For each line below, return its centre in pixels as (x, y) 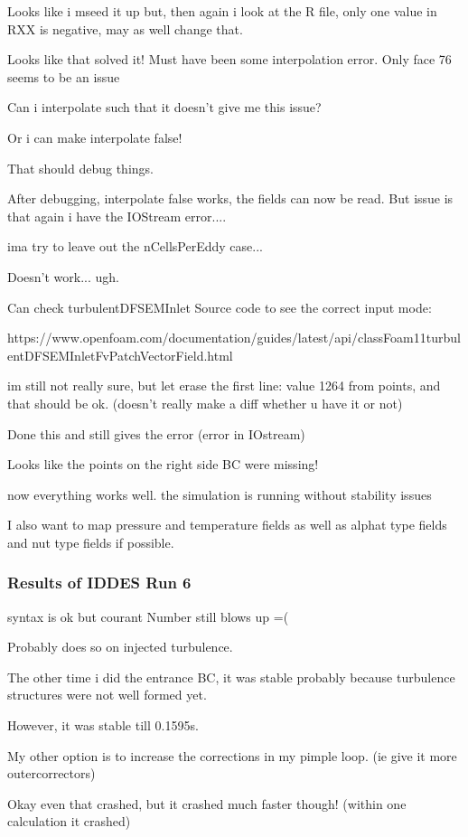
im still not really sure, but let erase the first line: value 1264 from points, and (224, 386)
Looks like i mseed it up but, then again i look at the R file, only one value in (222, 11)
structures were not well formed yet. (107, 695)
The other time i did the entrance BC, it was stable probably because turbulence (231, 677)
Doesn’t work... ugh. (63, 276)
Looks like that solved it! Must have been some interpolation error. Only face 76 (229, 59)
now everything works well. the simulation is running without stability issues (220, 494)
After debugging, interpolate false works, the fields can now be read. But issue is (230, 198)
